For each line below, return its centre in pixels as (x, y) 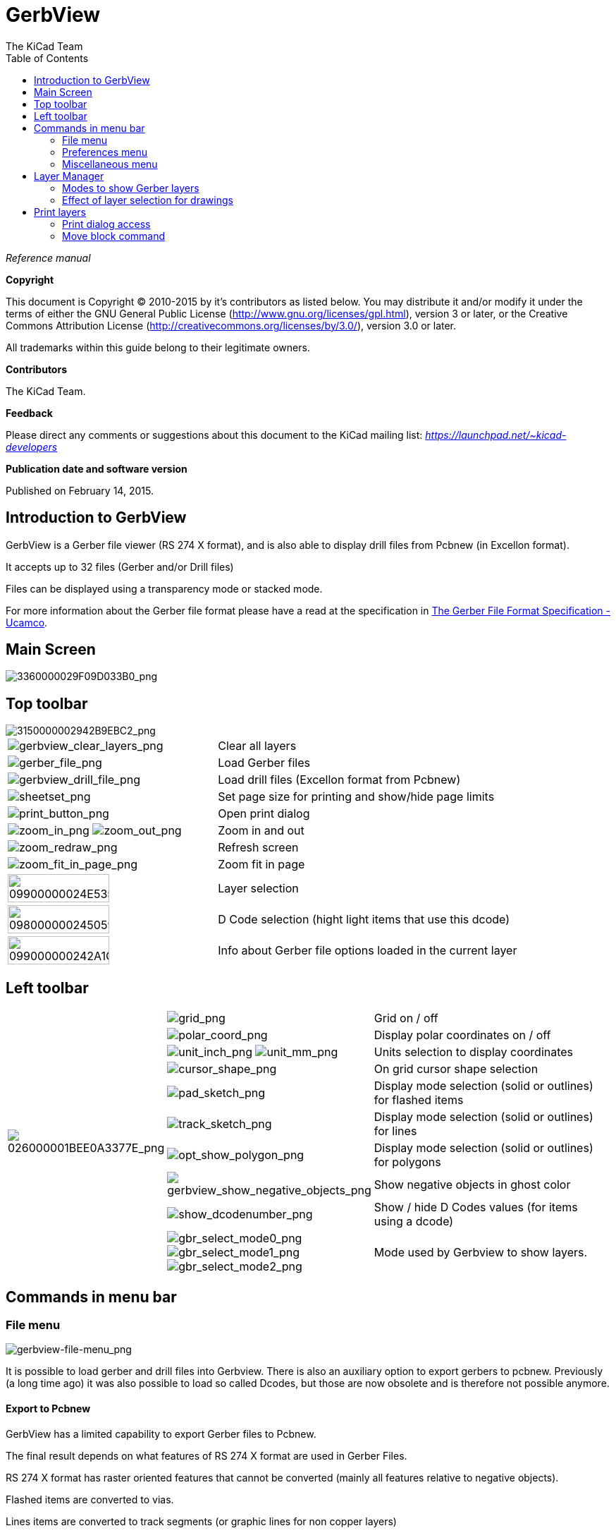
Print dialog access (106, 224)
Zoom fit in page (261, 865)
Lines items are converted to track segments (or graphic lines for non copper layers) (201, 1521)
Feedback (29, 413)
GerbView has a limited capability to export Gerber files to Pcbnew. (161, 1434)
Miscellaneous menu (110, 164)
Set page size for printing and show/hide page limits (356, 797)
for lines (395, 1131)
